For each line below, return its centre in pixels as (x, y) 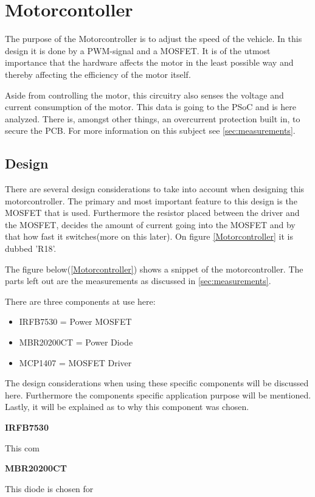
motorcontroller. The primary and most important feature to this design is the (151, 200)
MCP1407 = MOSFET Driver (75, 362)
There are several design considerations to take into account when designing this (155, 189)
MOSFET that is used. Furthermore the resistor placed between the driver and (152, 213)
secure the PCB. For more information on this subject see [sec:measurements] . (150, 130)
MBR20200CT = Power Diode (76, 342)
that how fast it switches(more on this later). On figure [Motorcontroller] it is (149, 236)
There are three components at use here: (80, 301)
